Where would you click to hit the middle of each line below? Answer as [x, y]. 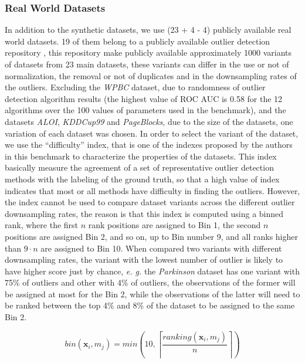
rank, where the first [42, 225]
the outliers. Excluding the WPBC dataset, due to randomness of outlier [135, 87]
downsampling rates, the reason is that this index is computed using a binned [144, 213]
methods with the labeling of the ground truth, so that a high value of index [142, 179]
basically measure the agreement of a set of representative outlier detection [139, 167]
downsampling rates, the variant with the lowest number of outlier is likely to [144, 259]
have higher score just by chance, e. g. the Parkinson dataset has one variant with [152, 271]
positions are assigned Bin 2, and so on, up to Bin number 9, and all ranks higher [151, 236]
